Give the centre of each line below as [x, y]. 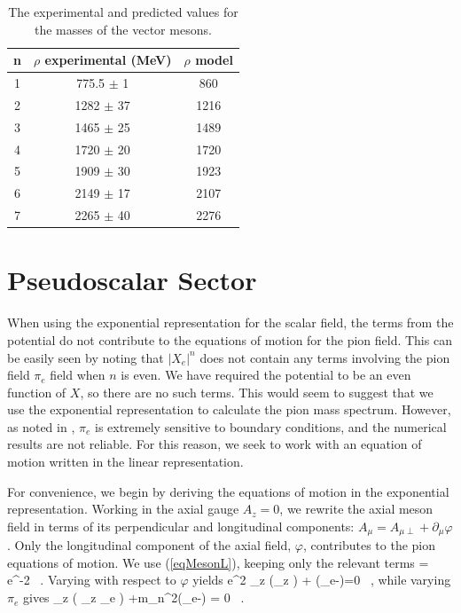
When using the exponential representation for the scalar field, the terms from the [230, 322]
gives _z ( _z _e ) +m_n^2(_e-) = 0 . [134, 597]
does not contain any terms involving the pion [325, 357]
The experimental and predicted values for [123, 12]
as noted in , [41, 426]
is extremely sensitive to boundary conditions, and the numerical [270, 426]
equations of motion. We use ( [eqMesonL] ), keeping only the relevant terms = [218, 562]
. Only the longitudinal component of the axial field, [149, 545]
